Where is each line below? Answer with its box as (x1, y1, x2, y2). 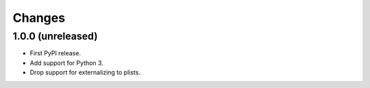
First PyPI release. (29, 49, 82, 57)
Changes (12, 10, 65, 25)
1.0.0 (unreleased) (12, 30, 98, 42)
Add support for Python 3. (29, 59, 104, 67)
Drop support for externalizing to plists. (29, 68, 140, 76)
